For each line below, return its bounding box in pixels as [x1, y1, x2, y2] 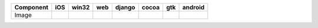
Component [14, 3, 49, 11]
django [115, 3, 135, 11]
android [182, 3, 205, 11]
